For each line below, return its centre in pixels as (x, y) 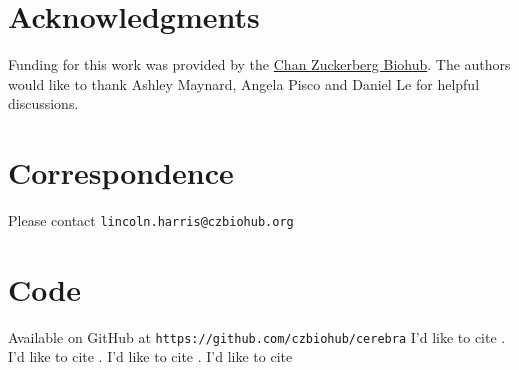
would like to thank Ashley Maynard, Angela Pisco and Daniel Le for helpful (244, 83)
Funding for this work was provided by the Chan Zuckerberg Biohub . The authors (259, 64)
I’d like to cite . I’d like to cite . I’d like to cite (150, 356)
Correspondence (121, 172)
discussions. (43, 103)
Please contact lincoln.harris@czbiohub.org (151, 220)
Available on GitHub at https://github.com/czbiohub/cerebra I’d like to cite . (257, 336)
